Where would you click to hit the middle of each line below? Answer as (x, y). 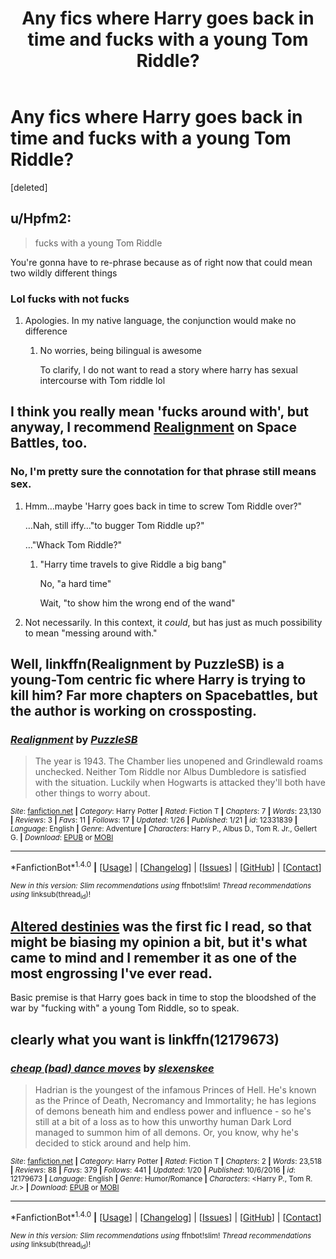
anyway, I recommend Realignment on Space (153, 427)
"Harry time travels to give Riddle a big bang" (133, 564)
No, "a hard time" (75, 583)
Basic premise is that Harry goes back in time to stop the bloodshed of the (163, 998)
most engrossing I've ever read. (111, 973)
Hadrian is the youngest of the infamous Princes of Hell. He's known (175, 1089)
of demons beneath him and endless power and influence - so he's (173, 1111)
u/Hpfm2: (41, 218)
